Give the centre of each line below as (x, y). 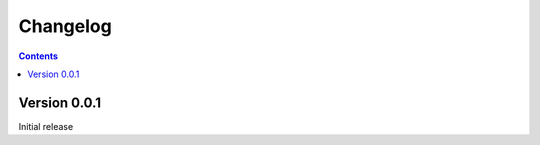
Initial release (46, 126)
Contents (38, 56)
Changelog (65, 26)
